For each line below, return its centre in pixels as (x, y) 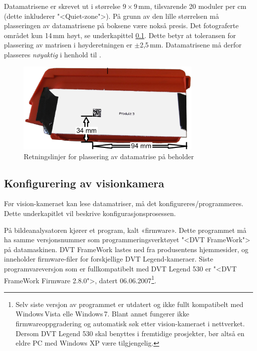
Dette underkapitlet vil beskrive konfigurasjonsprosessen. (90, 213)
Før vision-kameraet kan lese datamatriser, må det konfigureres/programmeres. (124, 203)
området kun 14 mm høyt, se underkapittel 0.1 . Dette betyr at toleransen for (120, 35)
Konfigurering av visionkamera (84, 183)
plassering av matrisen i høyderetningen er (68, 45)
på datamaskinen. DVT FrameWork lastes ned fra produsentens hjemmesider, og (126, 249)
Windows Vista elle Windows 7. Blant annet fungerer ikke (102, 314)
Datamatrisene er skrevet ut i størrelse (62, 6)
